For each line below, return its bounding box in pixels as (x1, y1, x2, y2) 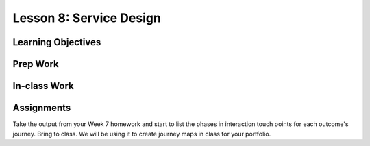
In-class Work (12, 80, 75, 92)
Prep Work (12, 58, 60, 70)
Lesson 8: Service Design (12, 10, 161, 25)
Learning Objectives (12, 36, 101, 48)
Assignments (12, 102, 71, 114)
